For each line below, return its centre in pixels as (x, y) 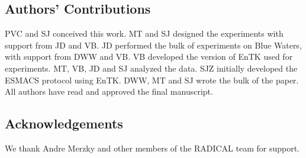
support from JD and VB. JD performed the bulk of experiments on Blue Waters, (153, 45)
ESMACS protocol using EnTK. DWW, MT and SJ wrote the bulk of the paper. (152, 80)
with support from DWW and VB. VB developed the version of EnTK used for (149, 57)
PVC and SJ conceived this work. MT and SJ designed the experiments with (144, 33)
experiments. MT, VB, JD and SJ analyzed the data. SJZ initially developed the (151, 68)
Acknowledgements (64, 123)
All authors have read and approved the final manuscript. (109, 91)
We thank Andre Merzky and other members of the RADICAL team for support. (152, 148)
